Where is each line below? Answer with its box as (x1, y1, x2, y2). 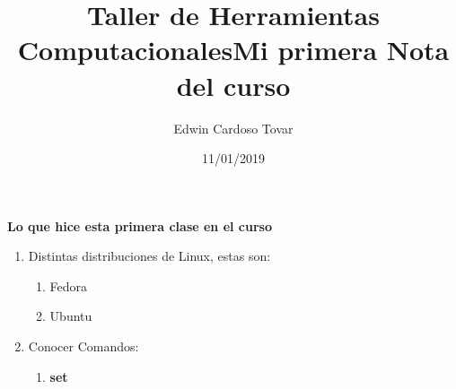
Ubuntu (49, 307, 92, 325)
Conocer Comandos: (28, 337, 139, 356)
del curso (176, 66, 291, 103)
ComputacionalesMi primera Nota (17, 31, 450, 68)
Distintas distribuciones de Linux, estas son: (28, 246, 271, 265)
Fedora (49, 276, 88, 295)
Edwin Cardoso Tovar (173, 118, 294, 137)
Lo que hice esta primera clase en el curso (7, 216, 273, 235)
